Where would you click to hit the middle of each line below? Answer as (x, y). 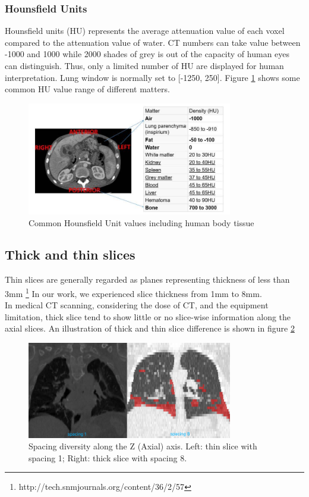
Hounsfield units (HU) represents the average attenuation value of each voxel (145, 31)
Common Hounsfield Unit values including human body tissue (141, 222)
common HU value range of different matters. (87, 89)
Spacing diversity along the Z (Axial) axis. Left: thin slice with (143, 446)
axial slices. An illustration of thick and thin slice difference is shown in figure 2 (150, 328)
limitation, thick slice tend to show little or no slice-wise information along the (148, 316)
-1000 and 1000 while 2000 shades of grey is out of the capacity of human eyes (147, 54)
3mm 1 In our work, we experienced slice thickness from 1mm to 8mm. (133, 292)
